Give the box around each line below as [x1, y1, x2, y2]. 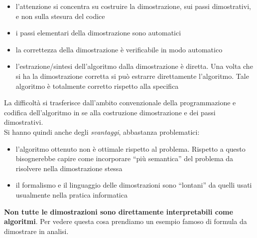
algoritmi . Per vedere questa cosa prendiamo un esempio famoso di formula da [4, 216, 247, 227]
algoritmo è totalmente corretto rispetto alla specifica [15, 80, 179, 91]
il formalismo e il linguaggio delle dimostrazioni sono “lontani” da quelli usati [15, 180, 252, 190]
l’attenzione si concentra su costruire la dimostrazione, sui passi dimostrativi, [15, 1, 251, 11]
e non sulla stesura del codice [15, 10, 105, 21]
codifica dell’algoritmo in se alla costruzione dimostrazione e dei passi [4, 107, 216, 117]
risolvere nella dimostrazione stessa [15, 163, 123, 173]
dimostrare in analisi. [4, 226, 69, 236]
